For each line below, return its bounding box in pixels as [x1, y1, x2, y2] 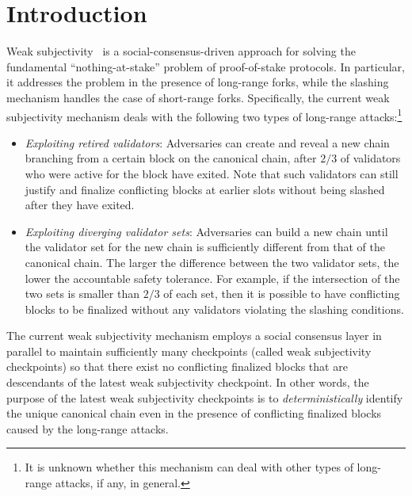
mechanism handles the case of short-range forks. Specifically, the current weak [6, 89, 390, 105]
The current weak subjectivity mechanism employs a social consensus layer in [6, 327, 382, 344]
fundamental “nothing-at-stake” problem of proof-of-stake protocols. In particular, [6, 58, 405, 74]
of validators [340, 150, 401, 166]
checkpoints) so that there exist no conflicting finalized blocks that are [6, 358, 348, 375]
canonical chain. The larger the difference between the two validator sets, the [25, 254, 399, 270]
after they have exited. [25, 196, 135, 213]
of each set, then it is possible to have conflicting [163, 285, 400, 302]
